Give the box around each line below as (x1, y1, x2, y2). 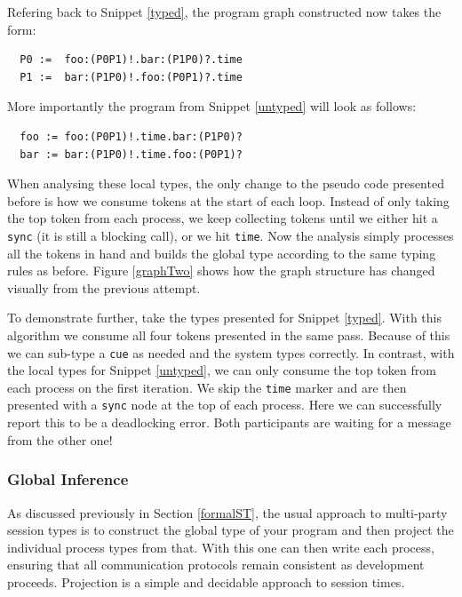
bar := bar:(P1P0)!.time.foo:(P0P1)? (20, 147, 243, 161)
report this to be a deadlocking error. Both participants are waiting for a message (7, 413, 451, 432)
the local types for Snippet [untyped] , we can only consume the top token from (7, 361, 436, 379)
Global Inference (7, 468, 129, 490)
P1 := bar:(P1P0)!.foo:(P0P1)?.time (20, 70, 243, 84)
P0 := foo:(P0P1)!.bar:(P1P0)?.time (20, 53, 243, 67)
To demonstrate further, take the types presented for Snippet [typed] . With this (7, 308, 442, 327)
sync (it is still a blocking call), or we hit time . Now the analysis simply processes (7, 226, 454, 244)
